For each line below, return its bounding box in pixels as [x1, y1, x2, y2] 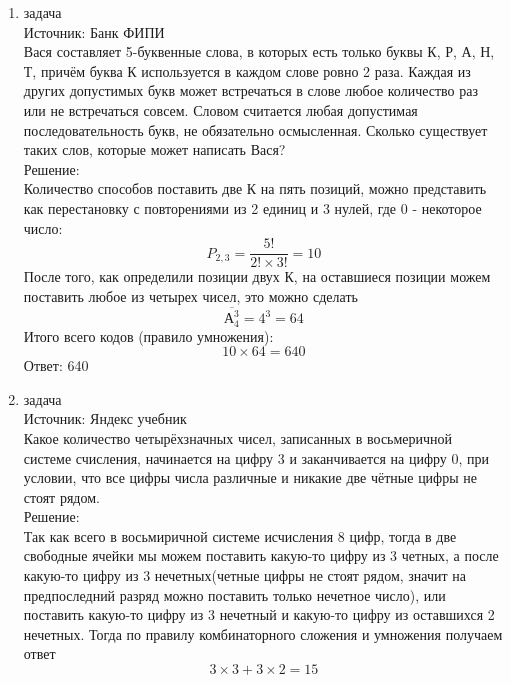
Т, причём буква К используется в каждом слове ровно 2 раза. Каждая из [23, 60, 471, 81]
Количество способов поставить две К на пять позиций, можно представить [23, 178, 487, 199]
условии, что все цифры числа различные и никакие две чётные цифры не [23, 467, 477, 488]
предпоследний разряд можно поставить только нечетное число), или [23, 584, 446, 605]
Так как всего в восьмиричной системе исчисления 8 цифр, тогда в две [23, 525, 457, 546]
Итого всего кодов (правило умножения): [23, 325, 274, 346]
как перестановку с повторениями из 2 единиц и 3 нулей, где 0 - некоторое [23, 197, 482, 218]
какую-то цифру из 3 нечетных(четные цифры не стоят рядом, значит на [23, 565, 467, 586]
